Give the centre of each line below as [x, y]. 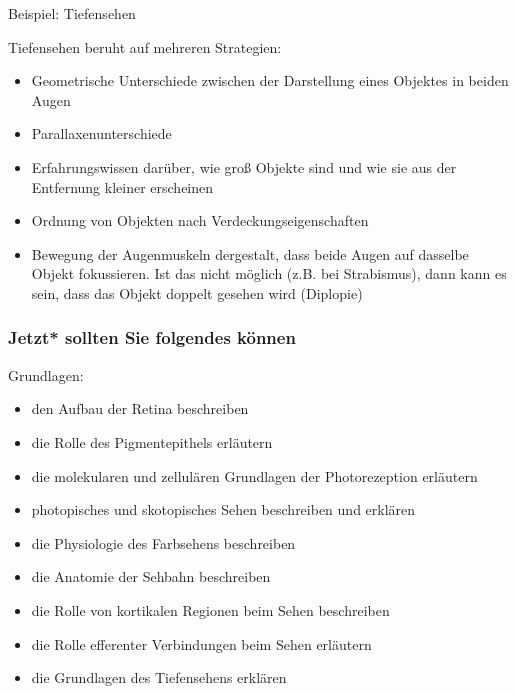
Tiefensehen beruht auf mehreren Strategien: [145, 46]
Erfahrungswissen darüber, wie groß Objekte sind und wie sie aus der [244, 166]
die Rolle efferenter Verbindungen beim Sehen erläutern [201, 643]
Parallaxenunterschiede [101, 133]
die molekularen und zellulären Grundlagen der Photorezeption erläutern [254, 475]
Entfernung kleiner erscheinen [122, 186]
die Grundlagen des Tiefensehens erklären [159, 677]
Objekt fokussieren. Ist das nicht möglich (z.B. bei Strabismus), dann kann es [269, 273]
